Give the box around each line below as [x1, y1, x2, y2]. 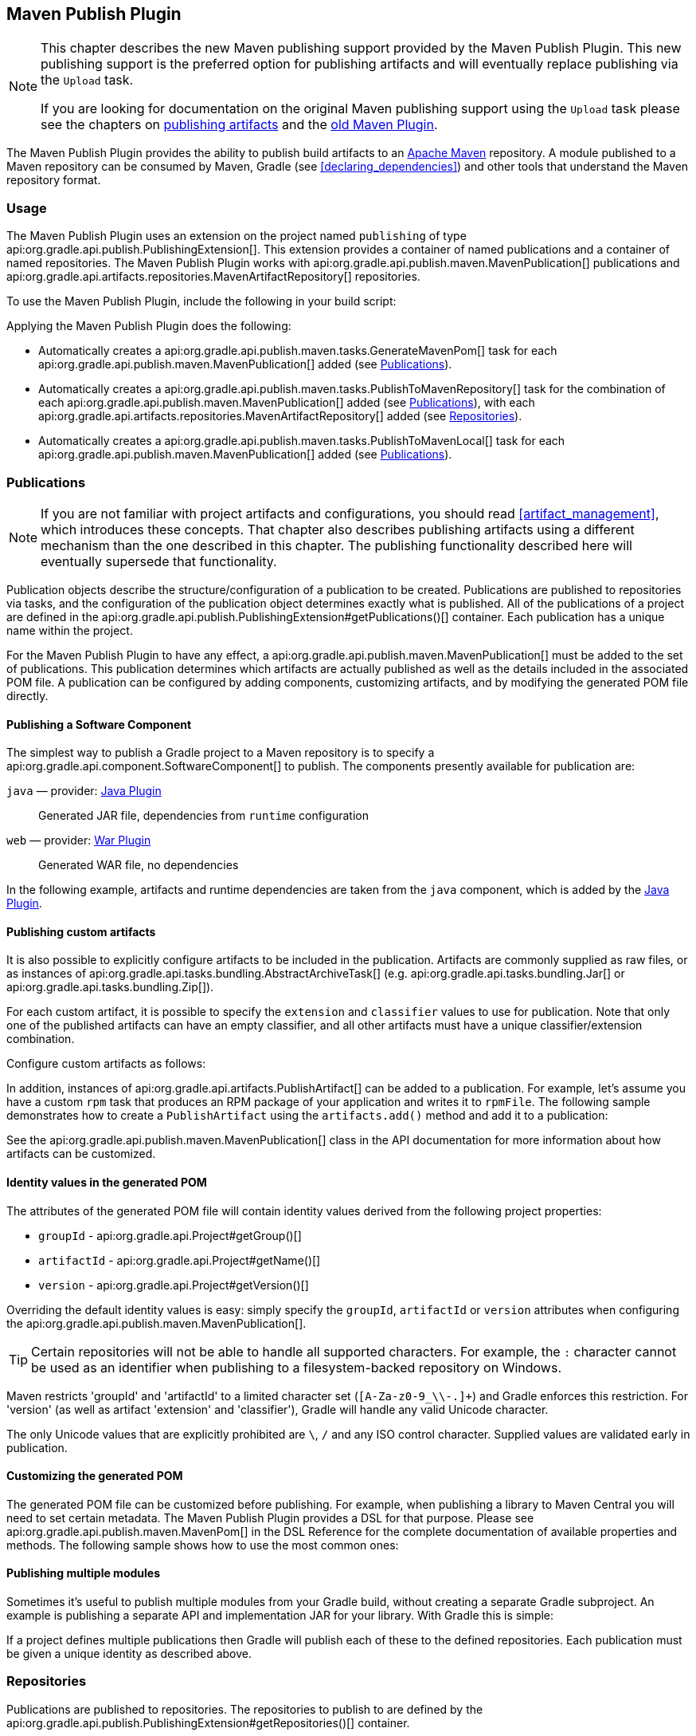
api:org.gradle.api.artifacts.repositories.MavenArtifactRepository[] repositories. [6, 270, 420, 284]
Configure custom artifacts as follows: [6, 1057, 206, 1071]
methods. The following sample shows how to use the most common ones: [6, 1537, 399, 1552]
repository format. [6, 173, 101, 187]
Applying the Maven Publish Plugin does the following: [6, 319, 291, 333]
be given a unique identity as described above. [6, 1647, 252, 1661]
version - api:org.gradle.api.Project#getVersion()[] [38, 1277, 309, 1292]
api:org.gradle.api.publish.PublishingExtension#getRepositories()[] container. [6, 1715, 410, 1730]
